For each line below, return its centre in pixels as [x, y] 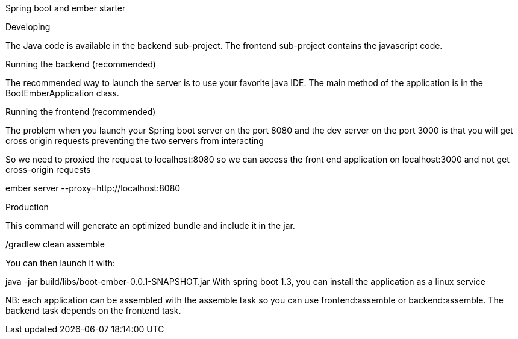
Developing [28, 27]
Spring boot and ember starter [66, 8]
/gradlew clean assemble [55, 244]
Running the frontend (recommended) [81, 112]
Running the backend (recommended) [81, 64]
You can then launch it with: [61, 263]
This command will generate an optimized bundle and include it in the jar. [150, 225]
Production [27, 207]
